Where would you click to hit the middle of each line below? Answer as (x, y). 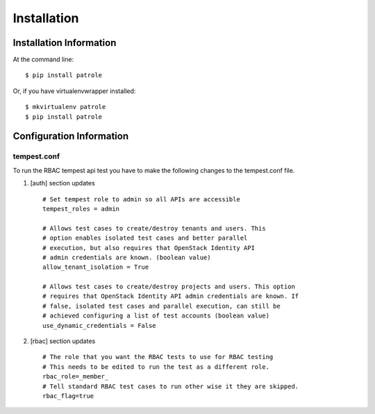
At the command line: (43, 60)
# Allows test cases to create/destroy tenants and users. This (155, 228)
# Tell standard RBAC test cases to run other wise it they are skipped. (171, 386)
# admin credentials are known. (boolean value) (127, 257)
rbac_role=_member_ (76, 376)
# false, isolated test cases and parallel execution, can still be (161, 306)
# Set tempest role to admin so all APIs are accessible (142, 199)
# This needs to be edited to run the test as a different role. (156, 367)
